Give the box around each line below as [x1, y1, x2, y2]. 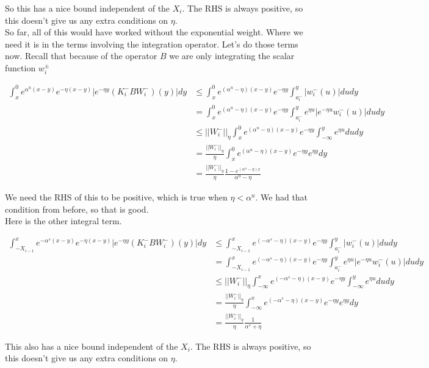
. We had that [255, 191, 308, 203]
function [5, 61, 36, 74]
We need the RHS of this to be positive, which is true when [5, 191, 228, 203]
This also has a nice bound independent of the [5, 339, 178, 352]
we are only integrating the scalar [169, 49, 295, 62]
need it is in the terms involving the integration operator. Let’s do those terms [5, 37, 298, 50]
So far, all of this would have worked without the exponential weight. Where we [5, 26, 303, 38]
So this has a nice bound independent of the [5, 2, 170, 14]
